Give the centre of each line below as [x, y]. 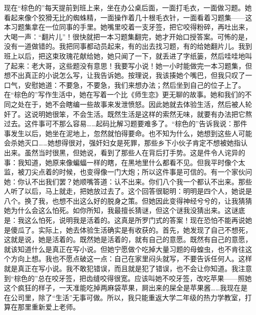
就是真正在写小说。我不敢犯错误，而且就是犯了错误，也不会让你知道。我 [121, 268]
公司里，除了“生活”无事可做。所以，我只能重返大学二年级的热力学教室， [128, 297]
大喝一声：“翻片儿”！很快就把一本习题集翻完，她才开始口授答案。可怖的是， [128, 36]
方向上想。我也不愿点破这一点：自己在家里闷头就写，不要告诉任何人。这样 [131, 259]
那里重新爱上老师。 [48, 307]
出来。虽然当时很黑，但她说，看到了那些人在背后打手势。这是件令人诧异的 [125, 152]
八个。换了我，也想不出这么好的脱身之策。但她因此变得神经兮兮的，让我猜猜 [128, 200]
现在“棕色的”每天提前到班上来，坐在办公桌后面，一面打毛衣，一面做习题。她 [128, 7]
